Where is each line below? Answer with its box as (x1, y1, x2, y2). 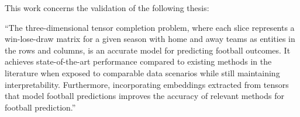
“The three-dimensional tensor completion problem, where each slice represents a (5, 21, 295, 33)
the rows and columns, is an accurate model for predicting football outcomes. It (5, 44, 291, 56)
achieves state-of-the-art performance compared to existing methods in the (5, 55, 272, 68)
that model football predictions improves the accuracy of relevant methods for (5, 90, 284, 102)
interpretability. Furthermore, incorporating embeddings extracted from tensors (5, 78, 289, 90)
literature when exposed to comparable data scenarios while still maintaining (5, 66, 280, 79)
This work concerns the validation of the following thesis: (5, 2, 209, 13)
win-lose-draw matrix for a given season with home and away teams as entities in (5, 33, 295, 45)
